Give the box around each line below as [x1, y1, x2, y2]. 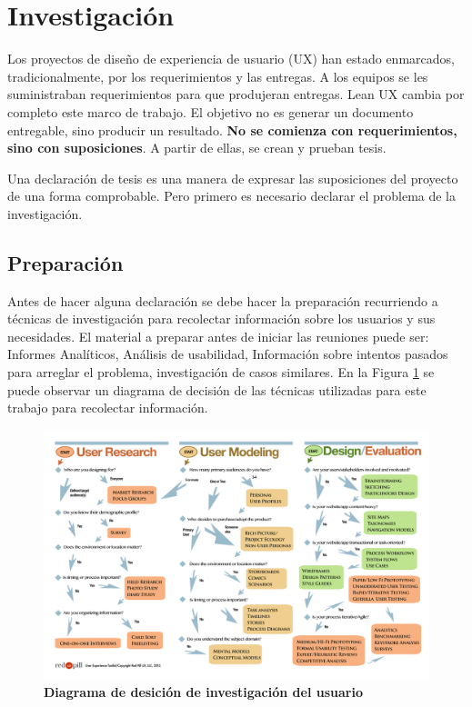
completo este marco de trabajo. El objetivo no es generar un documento [7, 102, 414, 121]
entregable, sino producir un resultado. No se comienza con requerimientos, [7, 120, 457, 139]
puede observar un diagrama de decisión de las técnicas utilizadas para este [7, 380, 427, 399]
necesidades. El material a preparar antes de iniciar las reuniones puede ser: [7, 326, 429, 345]
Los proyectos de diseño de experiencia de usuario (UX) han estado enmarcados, [7, 49, 455, 68]
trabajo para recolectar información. [7, 398, 208, 417]
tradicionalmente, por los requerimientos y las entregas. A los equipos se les [7, 66, 428, 85]
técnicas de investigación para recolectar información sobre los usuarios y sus [7, 309, 436, 328]
